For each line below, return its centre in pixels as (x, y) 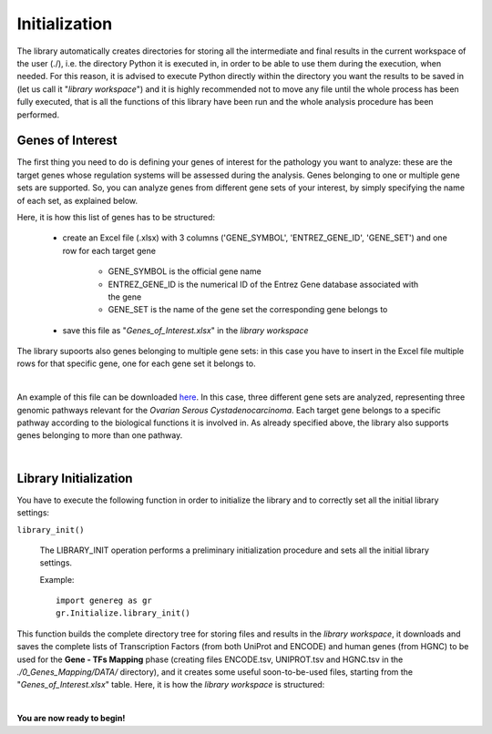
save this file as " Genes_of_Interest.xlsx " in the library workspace (185, 330)
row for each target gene (109, 250)
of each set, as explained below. (77, 200)
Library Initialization (75, 478)
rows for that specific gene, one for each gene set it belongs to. (136, 363)
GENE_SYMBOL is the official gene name (184, 271)
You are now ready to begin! (71, 719)
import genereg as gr (104, 601)
